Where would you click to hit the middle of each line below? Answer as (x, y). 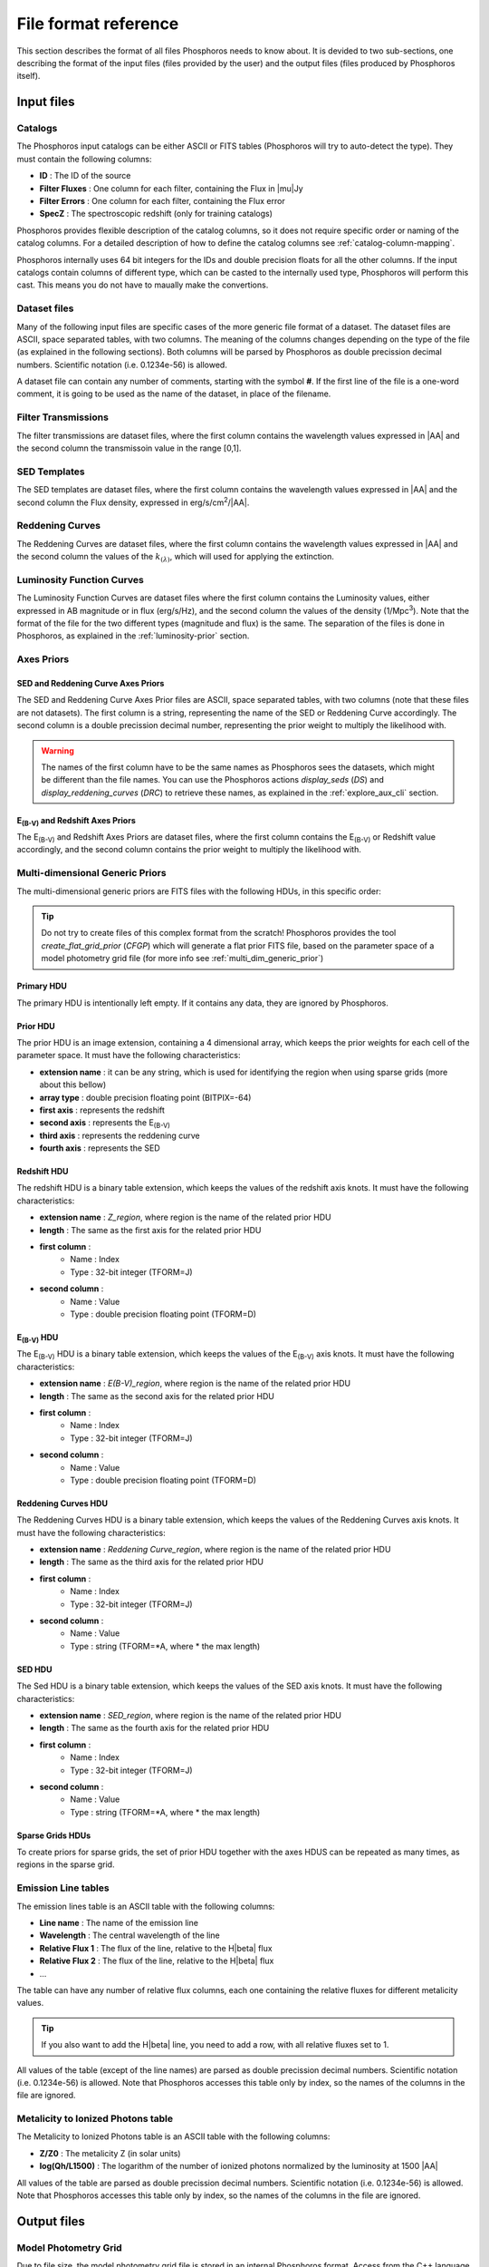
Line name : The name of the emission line (119, 1923)
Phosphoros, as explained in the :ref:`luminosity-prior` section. (133, 636)
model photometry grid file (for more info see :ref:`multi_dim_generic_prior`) (182, 958)
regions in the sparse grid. (66, 1864)
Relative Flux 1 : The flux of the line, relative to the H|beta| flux (156, 1948)
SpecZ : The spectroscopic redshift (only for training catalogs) (156, 214)
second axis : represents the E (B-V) (105, 1124)
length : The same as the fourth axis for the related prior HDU (154, 1728)
